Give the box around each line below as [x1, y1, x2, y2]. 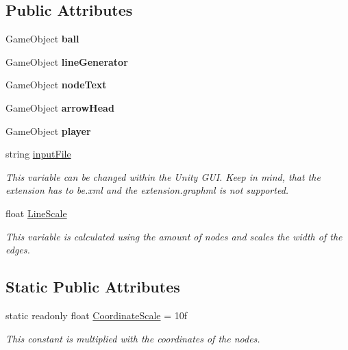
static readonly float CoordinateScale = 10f [5, 308, 188, 322]
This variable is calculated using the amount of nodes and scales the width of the [5, 229, 343, 243]
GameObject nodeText [5, 77, 107, 92]
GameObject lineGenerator [5, 54, 128, 68]
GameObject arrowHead [5, 100, 114, 114]
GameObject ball [5, 32, 79, 46]
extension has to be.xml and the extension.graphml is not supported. [5, 183, 289, 197]
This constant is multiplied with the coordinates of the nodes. [5, 331, 260, 345]
